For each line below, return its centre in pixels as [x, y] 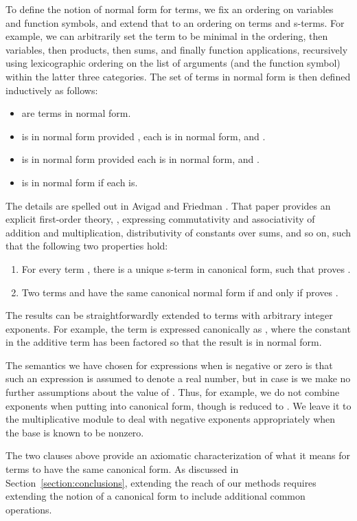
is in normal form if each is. [80, 182]
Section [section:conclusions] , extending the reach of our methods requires [161, 482]
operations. [29, 509]
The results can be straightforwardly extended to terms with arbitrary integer [169, 315]
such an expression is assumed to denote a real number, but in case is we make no [178, 378]
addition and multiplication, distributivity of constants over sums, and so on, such [178, 232]
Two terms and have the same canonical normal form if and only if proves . [180, 292]
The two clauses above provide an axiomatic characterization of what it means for [178, 455]
